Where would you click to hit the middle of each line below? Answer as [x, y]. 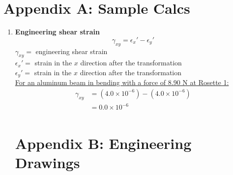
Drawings [47, 162]
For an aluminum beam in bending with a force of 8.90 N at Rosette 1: [122, 82]
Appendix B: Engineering [103, 143]
